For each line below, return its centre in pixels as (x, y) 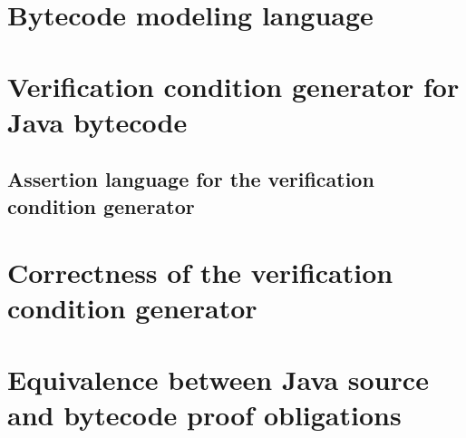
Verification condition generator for (233, 86)
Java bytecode (97, 121)
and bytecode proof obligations (204, 415)
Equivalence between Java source (218, 379)
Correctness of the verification (200, 273)
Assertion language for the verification (191, 179)
